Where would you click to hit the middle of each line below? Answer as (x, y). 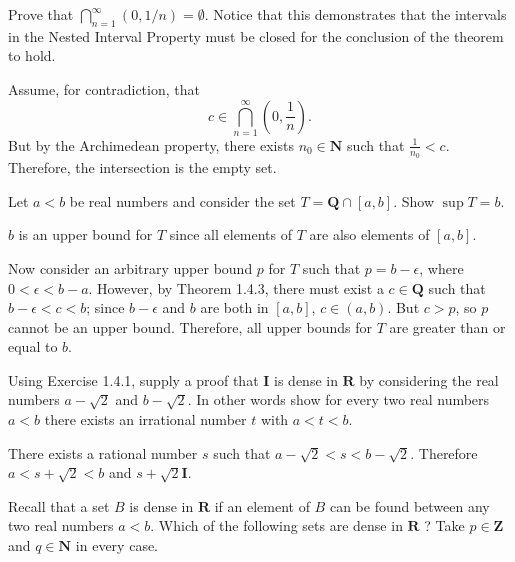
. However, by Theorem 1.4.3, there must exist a (236, 287)
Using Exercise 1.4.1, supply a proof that (133, 379)
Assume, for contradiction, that (104, 88)
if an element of (262, 505)
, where (441, 267)
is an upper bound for (85, 234)
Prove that (41, 14)
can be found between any (409, 505)
